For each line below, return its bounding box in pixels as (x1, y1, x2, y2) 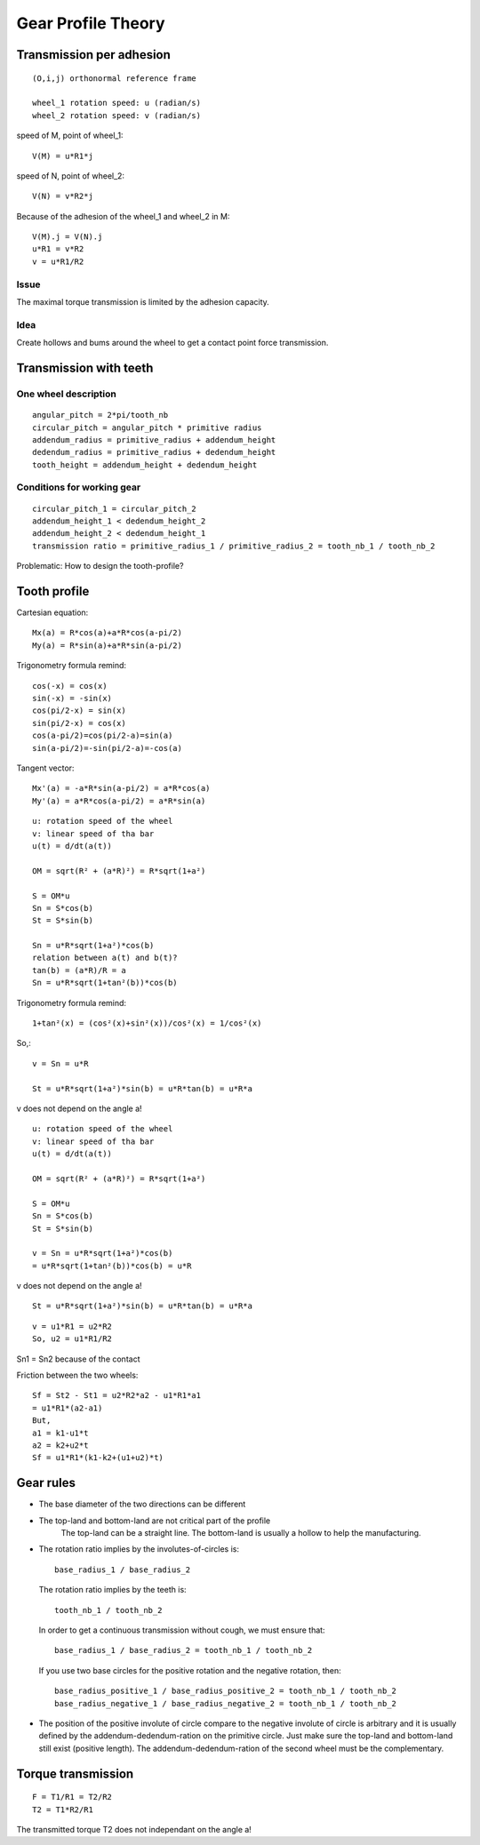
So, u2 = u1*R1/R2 (32, 1334, 113, 1344)
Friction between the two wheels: (16, 1370, 139, 1381)
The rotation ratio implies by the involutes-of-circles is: (38, 1544, 240, 1554)
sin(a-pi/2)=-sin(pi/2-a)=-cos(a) (32, 743, 182, 753)
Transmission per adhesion (16, 47, 171, 62)
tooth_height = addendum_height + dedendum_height (32, 459, 258, 470)
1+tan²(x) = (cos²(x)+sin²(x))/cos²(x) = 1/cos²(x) (32, 1018, 262, 1028)
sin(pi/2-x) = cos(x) (32, 718, 126, 728)
